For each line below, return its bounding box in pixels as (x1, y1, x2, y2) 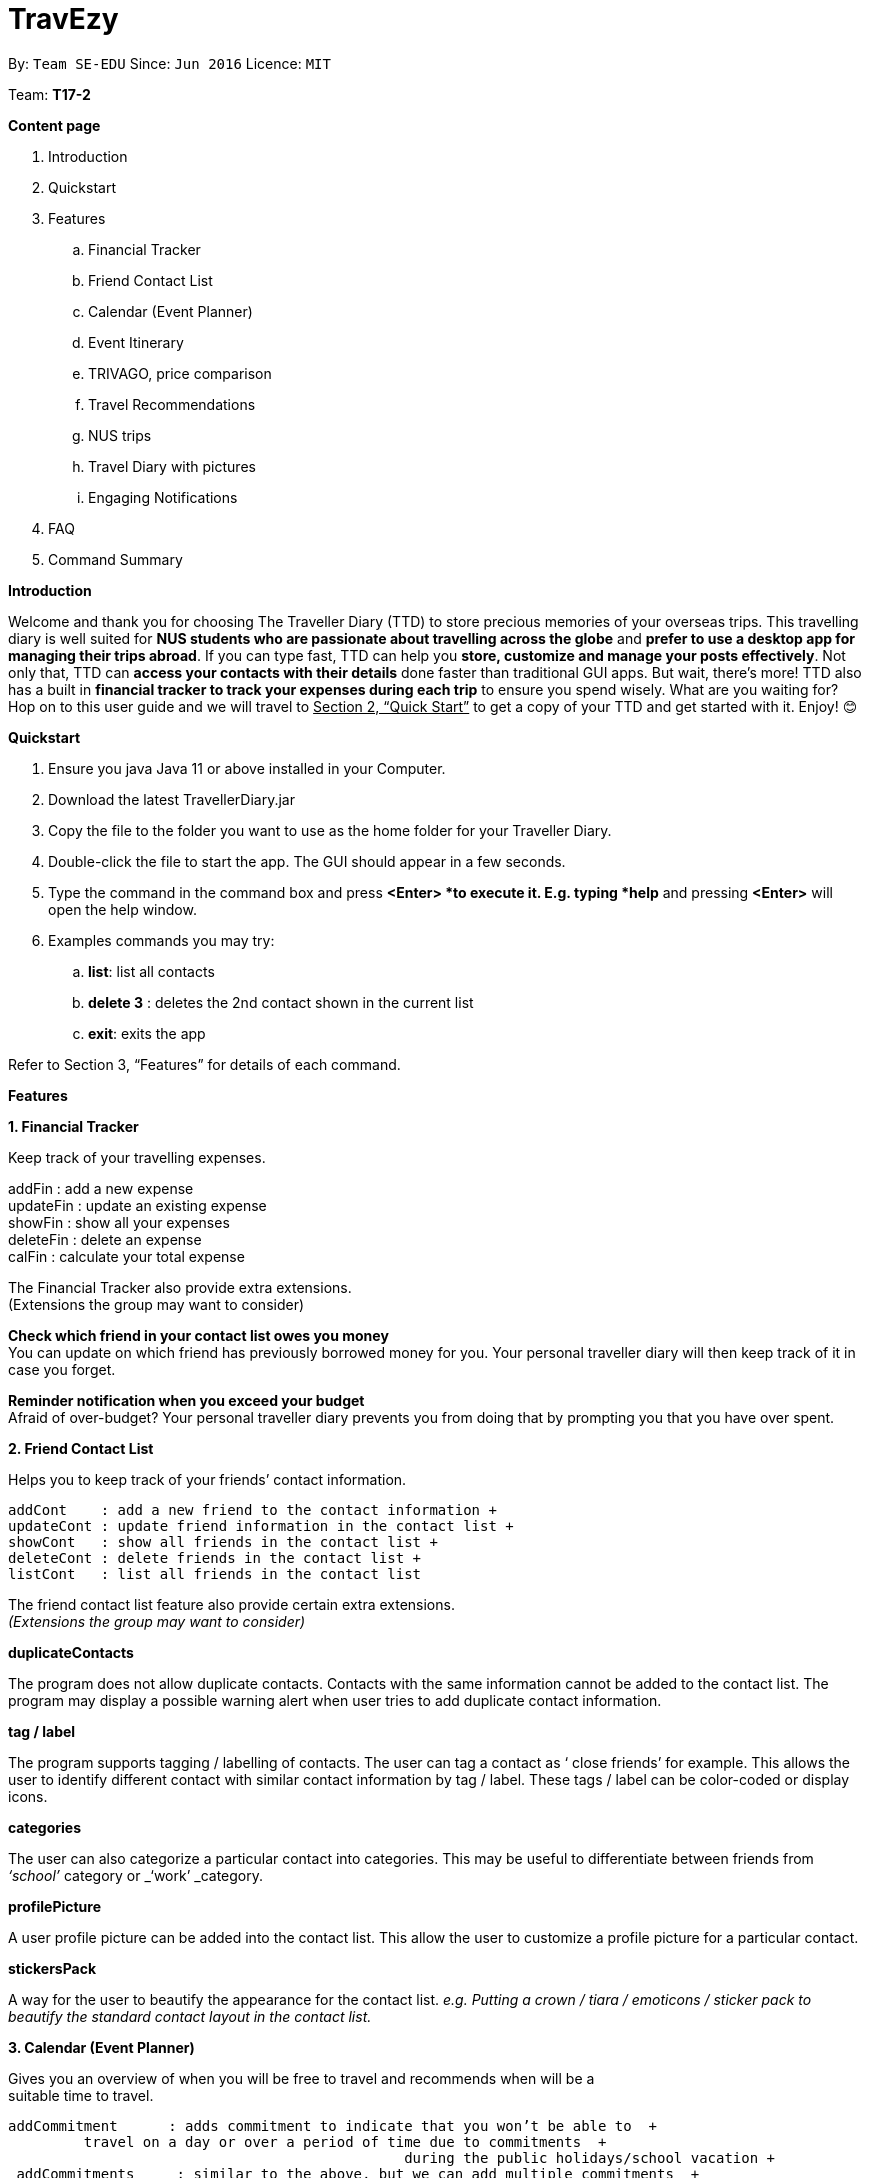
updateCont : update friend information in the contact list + (8, 1517, 514, 1534)
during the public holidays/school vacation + (404, 2149, 776, 2166)
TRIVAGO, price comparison (88, 364, 272, 382)
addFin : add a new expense (8, 1179, 194, 1197)
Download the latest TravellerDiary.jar (48, 790, 296, 808)
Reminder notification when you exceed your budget (8, 1391, 365, 1409)
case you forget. (8, 1360, 116, 1378)
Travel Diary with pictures (88, 457, 256, 475)
